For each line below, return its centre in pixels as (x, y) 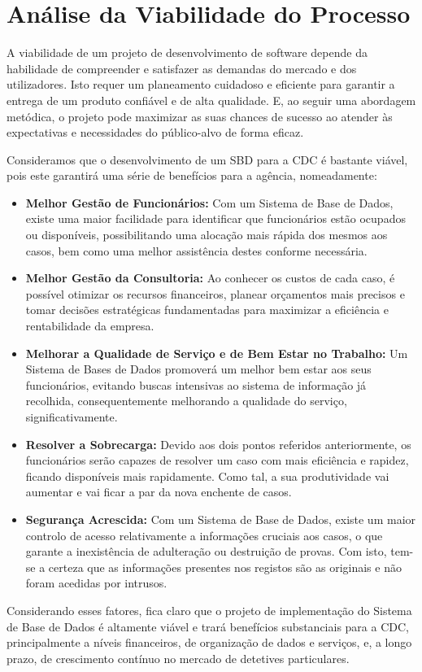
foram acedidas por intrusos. (96, 583)
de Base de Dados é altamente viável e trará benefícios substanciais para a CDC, (208, 626)
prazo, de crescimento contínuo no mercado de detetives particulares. (178, 658)
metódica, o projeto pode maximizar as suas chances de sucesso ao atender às (200, 116)
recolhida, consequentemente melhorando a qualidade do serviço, (186, 401)
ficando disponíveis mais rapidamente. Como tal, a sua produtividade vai (207, 476)
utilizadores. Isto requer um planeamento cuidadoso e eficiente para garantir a (201, 84)
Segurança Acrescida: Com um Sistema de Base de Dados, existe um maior (221, 519)
